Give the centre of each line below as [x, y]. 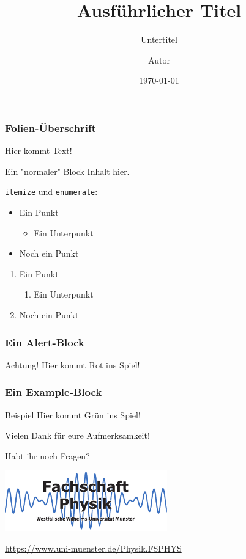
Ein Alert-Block [45, 342]
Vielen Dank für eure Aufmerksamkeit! [77, 435]
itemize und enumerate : [51, 192]
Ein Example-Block [54, 392]
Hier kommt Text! [39, 151]
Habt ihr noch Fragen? [47, 455]
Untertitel [159, 39]
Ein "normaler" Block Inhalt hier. [67, 171]
